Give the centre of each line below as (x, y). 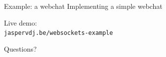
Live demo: (21, 22)
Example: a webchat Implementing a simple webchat (83, 6)
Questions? (20, 48)
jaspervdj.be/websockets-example (58, 33)
